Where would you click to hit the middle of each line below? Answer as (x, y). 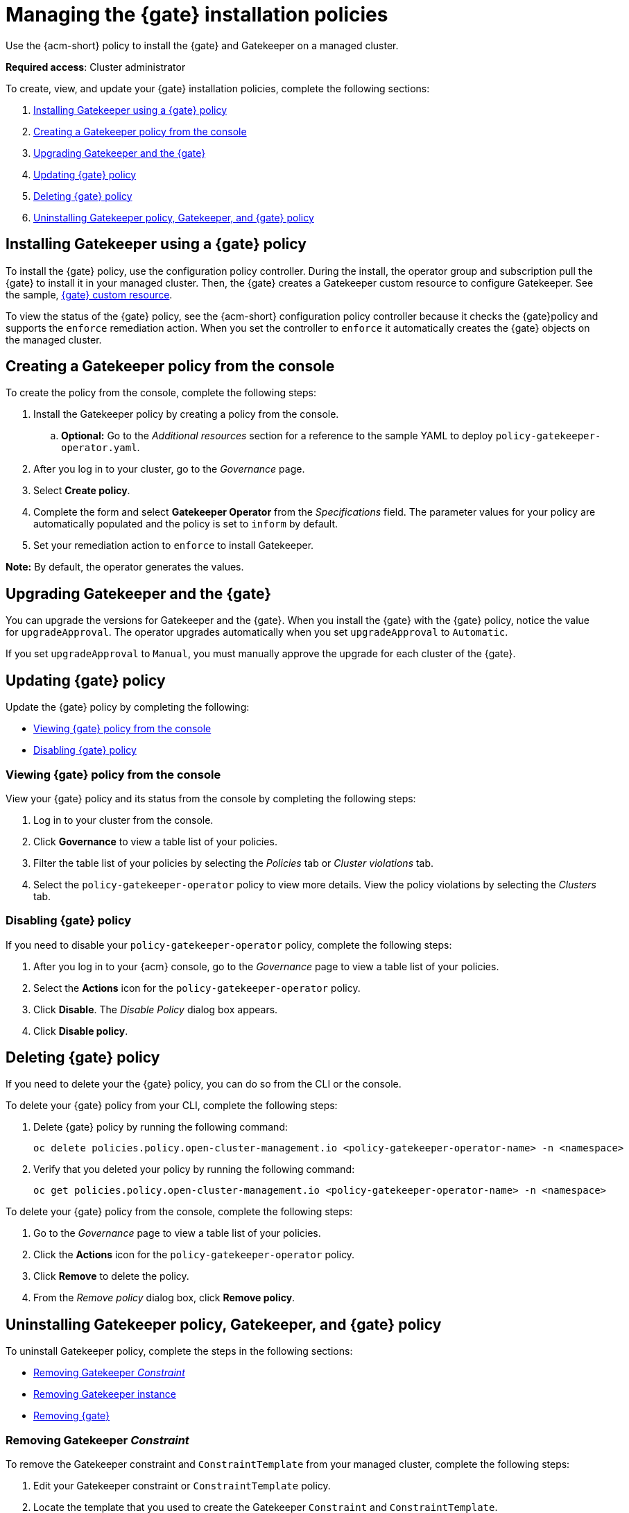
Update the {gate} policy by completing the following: (128, 707)
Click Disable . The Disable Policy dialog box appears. (156, 1009)
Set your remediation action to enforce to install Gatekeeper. (174, 546)
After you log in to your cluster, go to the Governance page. (169, 469)
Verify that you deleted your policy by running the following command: (194, 1169)
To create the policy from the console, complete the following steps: (161, 393)
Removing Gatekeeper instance (105, 1394)
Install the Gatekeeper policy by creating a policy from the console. (186, 414)
